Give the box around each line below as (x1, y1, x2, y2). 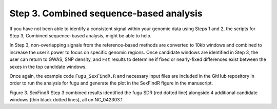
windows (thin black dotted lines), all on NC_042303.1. (9, 97, 124, 103)
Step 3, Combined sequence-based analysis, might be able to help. (9, 32, 152, 38)
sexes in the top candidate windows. (9, 63, 87, 70)
